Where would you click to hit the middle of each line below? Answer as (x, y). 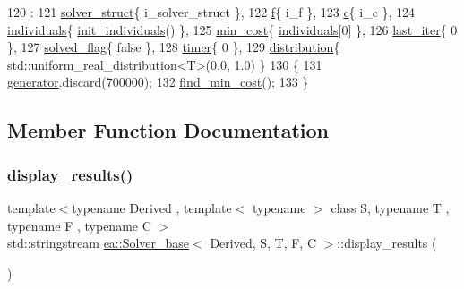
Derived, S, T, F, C (263, 243)
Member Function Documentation (168, 130)
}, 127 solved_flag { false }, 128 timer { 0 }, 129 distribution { (174, 47)
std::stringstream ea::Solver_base (99, 243)
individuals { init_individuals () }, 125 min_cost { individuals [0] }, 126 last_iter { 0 (232, 29)
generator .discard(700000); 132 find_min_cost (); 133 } (158, 82)
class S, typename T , (390, 207)
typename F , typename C (79, 225)
